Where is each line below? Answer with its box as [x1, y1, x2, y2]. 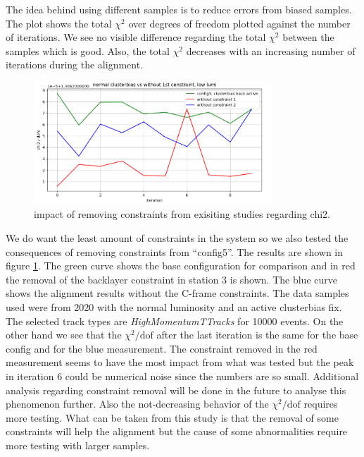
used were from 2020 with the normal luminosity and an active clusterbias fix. [6, 299, 342, 314]
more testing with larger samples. [6, 437, 150, 452]
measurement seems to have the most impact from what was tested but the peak [6, 355, 354, 370]
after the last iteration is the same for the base [156, 327, 358, 342]
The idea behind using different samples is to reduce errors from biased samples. [6, 2, 352, 16]
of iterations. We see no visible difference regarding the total [6, 30, 266, 44]
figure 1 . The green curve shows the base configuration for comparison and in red [6, 258, 356, 273]
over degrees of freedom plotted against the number [128, 16, 351, 30]
